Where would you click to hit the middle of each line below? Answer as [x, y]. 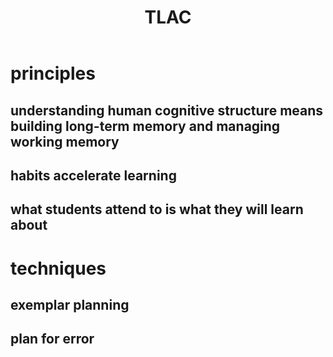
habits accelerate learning [93, 175]
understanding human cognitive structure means [167, 110]
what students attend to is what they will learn [157, 209]
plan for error [52, 339]
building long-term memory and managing [145, 126]
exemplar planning [70, 304]
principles [53, 73]
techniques [58, 268]
